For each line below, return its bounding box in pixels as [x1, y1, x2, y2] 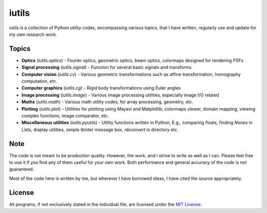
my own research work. [9, 31, 57, 37]
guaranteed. [9, 166, 34, 172]
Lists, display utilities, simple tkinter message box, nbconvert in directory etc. [21, 127, 179, 132]
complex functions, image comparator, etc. [21, 113, 109, 119]
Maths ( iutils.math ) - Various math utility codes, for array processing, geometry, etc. [21, 99, 194, 105]
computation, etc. [21, 78, 58, 84]
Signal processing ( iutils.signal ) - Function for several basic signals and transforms [21, 64, 192, 70]
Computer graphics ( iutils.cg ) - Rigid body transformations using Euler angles [21, 85, 181, 91]
